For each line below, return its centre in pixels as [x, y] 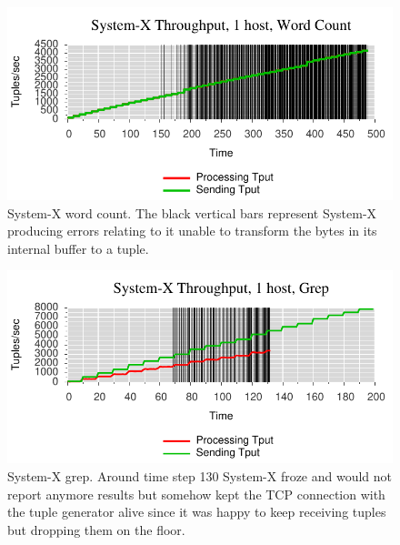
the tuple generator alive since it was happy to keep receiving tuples [197, 512]
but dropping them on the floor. [96, 529]
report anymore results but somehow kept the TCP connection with [196, 494]
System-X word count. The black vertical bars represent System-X [192, 212]
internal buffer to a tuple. [78, 248]
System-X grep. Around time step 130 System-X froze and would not [200, 475]
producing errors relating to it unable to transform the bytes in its [192, 231]
